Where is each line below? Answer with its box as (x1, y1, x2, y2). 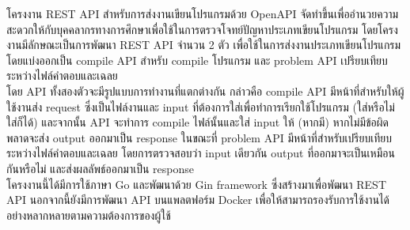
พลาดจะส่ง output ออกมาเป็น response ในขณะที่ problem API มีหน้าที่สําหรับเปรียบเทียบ (6, 129, 393, 145)
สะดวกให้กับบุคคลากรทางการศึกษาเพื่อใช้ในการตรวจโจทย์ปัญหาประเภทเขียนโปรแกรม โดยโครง (6, 21, 398, 37)
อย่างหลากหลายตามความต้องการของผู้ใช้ (6, 206, 171, 223)
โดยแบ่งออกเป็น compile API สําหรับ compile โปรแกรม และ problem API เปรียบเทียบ (6, 51, 388, 68)
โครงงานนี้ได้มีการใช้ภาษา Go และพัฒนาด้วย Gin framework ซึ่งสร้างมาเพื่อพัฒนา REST (6, 175, 387, 192)
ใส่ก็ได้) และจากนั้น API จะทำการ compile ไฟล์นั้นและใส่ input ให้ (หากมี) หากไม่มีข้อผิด (6, 114, 389, 130)
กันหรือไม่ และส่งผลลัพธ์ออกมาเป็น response (6, 160, 194, 176)
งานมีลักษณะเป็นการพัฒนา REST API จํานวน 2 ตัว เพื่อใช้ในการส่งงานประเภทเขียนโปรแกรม (6, 36, 401, 53)
